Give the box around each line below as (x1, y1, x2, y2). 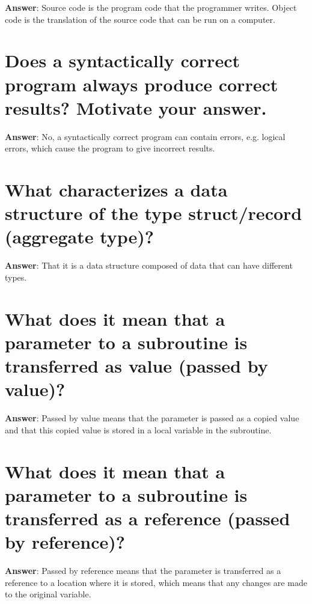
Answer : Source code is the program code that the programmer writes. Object (5, 1, 297, 13)
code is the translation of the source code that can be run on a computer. (5, 13, 275, 25)
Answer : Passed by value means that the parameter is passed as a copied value (5, 412, 299, 424)
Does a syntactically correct (5, 48, 240, 73)
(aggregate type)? (5, 224, 154, 249)
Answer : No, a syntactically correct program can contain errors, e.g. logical (5, 130, 286, 142)
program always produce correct (5, 72, 278, 96)
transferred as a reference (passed (5, 506, 290, 530)
